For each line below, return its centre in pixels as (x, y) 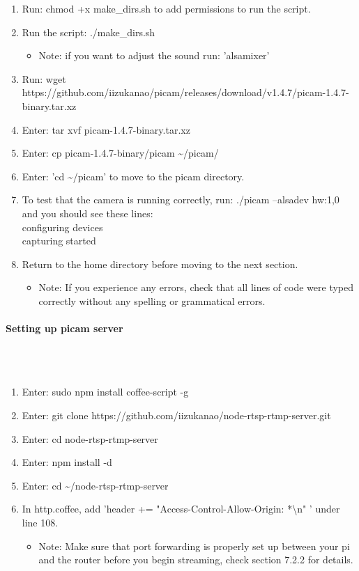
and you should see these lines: (87, 213)
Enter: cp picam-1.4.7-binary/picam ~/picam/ (120, 153)
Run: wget (44, 78)
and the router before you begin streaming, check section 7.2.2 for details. (196, 560)
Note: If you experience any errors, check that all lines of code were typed (196, 287)
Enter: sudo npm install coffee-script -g (105, 392)
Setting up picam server (64, 328)
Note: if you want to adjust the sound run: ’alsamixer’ (154, 55)
